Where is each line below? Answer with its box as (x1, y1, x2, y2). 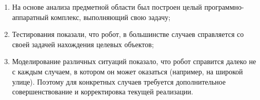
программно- (204, 2, 244, 12)
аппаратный (12, 11, 49, 22)
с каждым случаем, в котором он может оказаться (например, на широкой (12, 66, 243, 76)
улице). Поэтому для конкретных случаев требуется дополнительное (12, 76, 226, 87)
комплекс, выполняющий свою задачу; (51, 11, 171, 22)
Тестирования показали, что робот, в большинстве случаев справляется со (12, 29, 244, 39)
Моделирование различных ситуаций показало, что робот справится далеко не (12, 56, 256, 67)
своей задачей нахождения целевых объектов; (12, 38, 154, 49)
